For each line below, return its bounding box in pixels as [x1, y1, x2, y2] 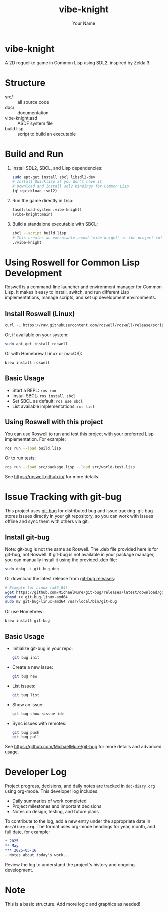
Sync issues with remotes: [12, 720, 67, 726]
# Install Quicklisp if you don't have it [12, 179, 102, 184]
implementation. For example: [5, 436, 66, 442]
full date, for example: [5, 829, 50, 835]
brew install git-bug [5, 618, 50, 623]
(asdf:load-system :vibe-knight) [12, 207, 82, 212]
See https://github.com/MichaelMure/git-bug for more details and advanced [5, 744, 162, 750]
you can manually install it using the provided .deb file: [5, 557, 117, 563]
